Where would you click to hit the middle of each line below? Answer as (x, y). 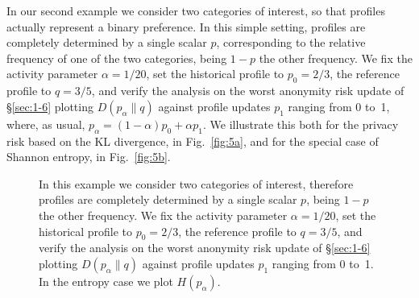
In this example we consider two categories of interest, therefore (196, 183)
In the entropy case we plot (106, 281)
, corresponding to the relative (291, 42)
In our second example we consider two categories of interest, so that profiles (196, 10)
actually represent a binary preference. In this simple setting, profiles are (186, 26)
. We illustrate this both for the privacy (301, 124)
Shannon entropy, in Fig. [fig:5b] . (89, 157)
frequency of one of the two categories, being (117, 58)
